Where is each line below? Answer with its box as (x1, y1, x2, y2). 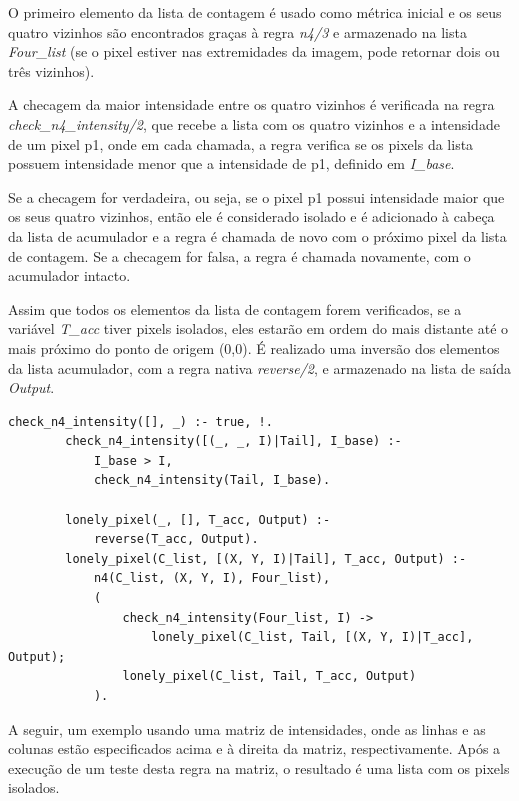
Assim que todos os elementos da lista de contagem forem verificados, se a (8, 298, 462, 319)
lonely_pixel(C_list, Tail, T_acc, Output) (122, 669, 417, 684)
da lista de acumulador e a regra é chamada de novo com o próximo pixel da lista (8, 225, 507, 246)
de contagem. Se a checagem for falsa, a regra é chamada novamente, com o (8, 245, 471, 266)
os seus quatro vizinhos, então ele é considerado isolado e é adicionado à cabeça (8, 206, 495, 227)
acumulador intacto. (8, 265, 131, 286)
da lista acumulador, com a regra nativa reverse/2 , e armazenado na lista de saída (8, 357, 511, 378)
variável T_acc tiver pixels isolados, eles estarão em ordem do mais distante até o (8, 318, 509, 339)
